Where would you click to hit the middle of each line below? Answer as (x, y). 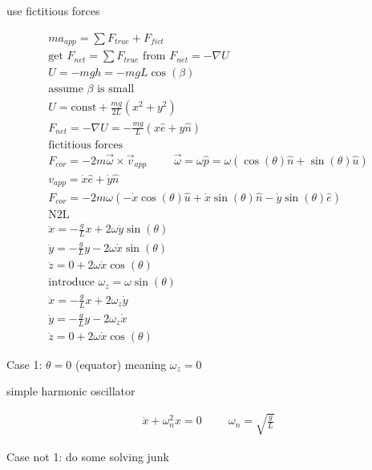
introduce (71, 283)
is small (116, 89)
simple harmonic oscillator (71, 391)
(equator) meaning (121, 364)
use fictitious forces (53, 10)
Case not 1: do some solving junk (88, 456)
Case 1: (24, 364)
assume (66, 89)
